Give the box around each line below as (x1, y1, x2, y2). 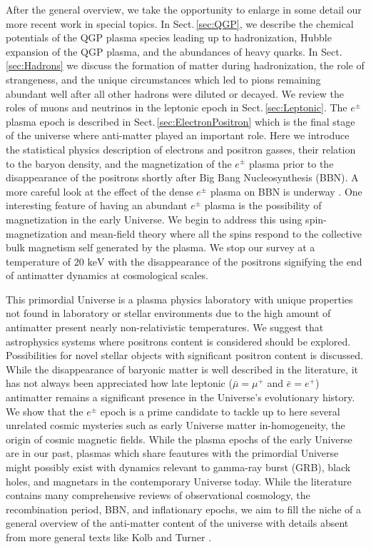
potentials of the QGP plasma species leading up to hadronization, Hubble (6, 30, 332, 45)
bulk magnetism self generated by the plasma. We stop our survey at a (6, 240, 315, 255)
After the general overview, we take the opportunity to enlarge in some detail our (6, 2, 362, 16)
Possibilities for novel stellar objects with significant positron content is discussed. (6, 348, 363, 363)
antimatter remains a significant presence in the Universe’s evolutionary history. (6, 390, 355, 405)
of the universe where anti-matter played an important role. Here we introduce (6, 128, 350, 143)
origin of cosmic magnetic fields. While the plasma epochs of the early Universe (6, 431, 352, 446)
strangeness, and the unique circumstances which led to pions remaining (6, 71, 321, 86)
